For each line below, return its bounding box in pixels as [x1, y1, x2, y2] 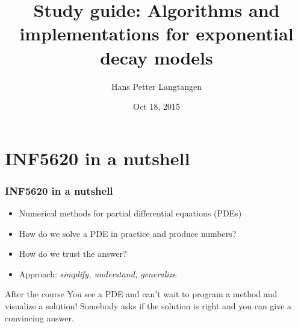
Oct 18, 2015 [133, 100, 180, 113]
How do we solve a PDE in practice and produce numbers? [19, 227, 237, 239]
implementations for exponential [19, 21, 294, 46]
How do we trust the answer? [19, 247, 127, 260]
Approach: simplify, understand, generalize [19, 267, 176, 280]
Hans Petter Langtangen [111, 80, 202, 92]
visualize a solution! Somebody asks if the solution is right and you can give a [5, 300, 292, 312]
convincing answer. [5, 311, 74, 324]
